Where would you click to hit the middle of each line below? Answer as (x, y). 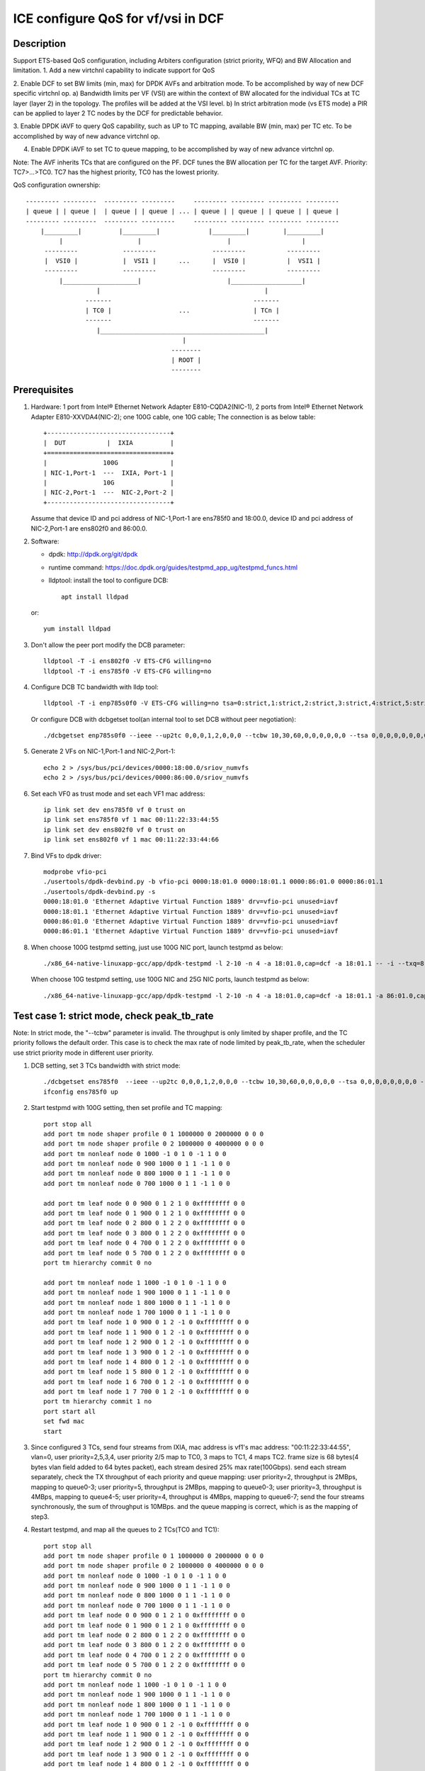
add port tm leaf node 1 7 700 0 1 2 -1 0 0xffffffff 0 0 (146, 1392)
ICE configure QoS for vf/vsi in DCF (119, 18)
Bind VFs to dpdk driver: (66, 855)
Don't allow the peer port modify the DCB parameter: (108, 645)
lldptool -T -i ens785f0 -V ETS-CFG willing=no (127, 671)
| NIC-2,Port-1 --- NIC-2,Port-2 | (109, 493)
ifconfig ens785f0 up (81, 1092)
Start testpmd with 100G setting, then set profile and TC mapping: (127, 1108)
